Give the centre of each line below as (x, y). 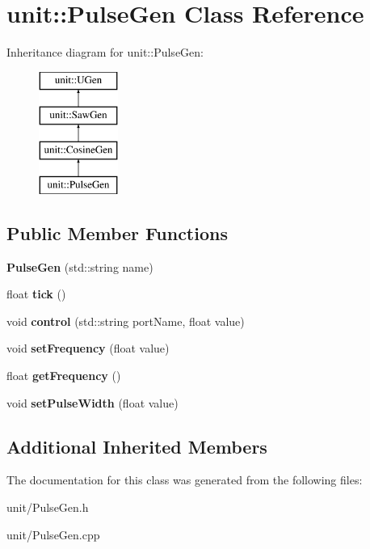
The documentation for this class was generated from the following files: (185, 480)
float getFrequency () (64, 376)
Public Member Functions (117, 232)
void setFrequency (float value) (88, 348)
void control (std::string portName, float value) (126, 321)
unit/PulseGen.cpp (53, 534)
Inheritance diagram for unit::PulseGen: (105, 52)
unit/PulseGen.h (48, 507)
